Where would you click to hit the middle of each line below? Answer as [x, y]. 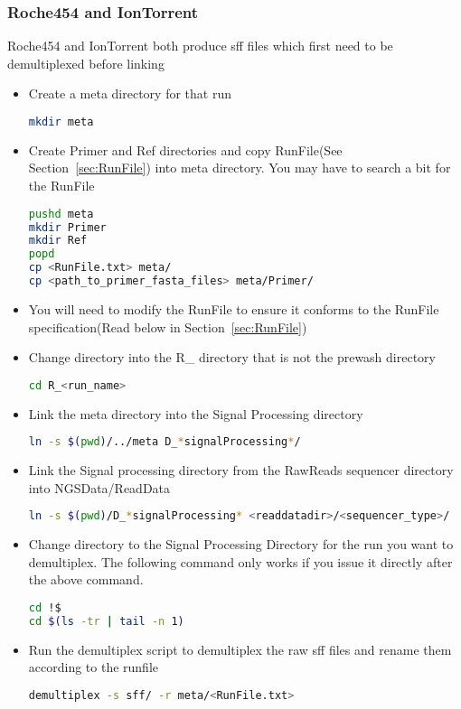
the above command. [86, 579]
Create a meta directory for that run [130, 93]
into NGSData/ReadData [99, 487]
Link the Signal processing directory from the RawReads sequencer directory [241, 470]
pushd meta [61, 214]
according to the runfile [94, 667]
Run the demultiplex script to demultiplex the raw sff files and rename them [240, 649]
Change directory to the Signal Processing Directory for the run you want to [241, 544]
